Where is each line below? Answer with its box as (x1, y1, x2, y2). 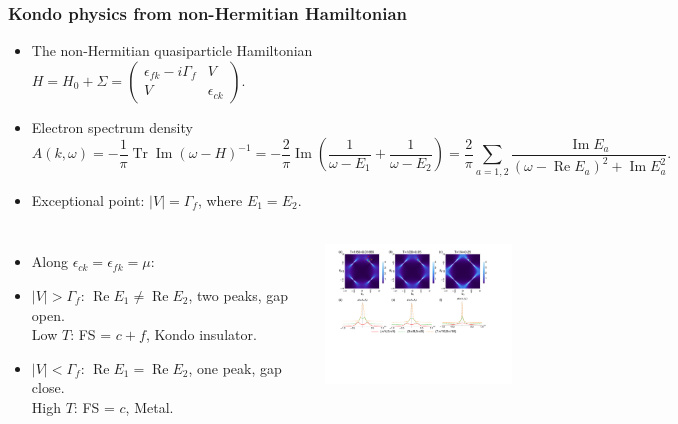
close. (31, 377, 65, 398)
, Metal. (125, 396, 174, 417)
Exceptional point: (31, 189, 145, 210)
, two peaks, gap (188, 284, 289, 305)
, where (197, 189, 243, 210)
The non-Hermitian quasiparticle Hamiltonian (31, 40, 313, 61)
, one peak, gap (188, 357, 282, 378)
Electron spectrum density (31, 116, 193, 137)
